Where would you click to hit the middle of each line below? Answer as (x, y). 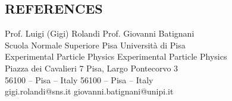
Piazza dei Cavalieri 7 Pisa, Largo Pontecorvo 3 (92, 68)
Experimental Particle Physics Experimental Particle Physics (116, 56)
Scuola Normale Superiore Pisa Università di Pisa (95, 45)
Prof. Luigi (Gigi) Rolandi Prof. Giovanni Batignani (100, 33)
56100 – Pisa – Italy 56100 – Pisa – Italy (79, 79)
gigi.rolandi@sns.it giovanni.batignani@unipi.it (89, 91)
